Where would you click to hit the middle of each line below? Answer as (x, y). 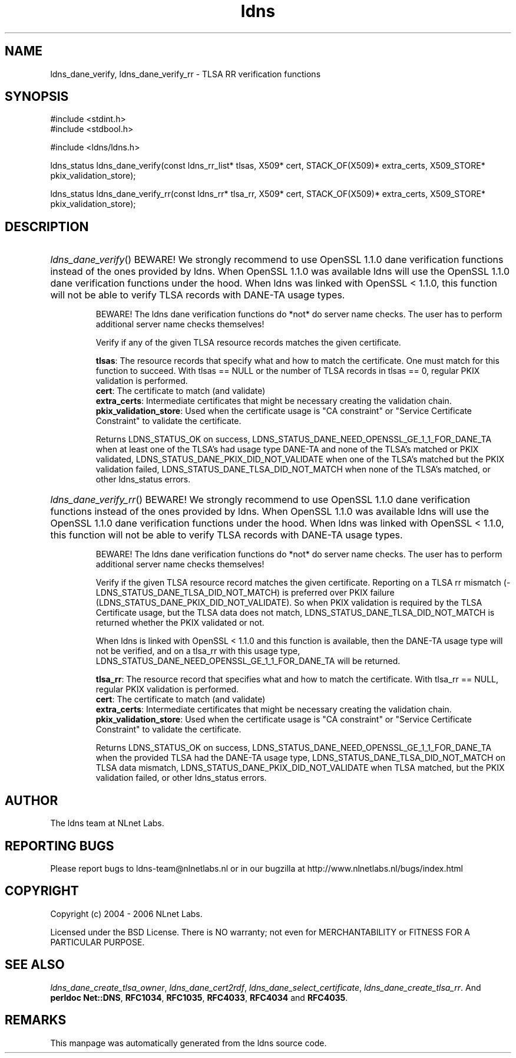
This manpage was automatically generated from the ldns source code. (188, 1043)
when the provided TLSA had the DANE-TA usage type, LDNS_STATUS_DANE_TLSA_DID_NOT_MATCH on (300, 758)
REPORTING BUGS (59, 846)
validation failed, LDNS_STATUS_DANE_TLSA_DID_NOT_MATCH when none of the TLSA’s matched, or (293, 469)
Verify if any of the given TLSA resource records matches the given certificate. (248, 343)
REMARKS (36, 1020)
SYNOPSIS (37, 97)
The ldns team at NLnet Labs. (107, 823)
